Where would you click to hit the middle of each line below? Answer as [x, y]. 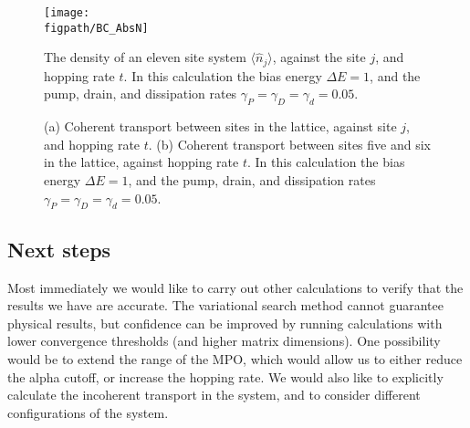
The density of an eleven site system [145, 57]
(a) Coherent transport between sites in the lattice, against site [220, 126]
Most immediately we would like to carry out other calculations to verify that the [235, 287]
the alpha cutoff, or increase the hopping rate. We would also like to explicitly [225, 376]
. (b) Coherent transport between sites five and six [289, 144]
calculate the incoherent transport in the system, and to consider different [214, 395]
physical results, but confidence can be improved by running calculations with [225, 323]
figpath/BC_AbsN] [96, 28]
